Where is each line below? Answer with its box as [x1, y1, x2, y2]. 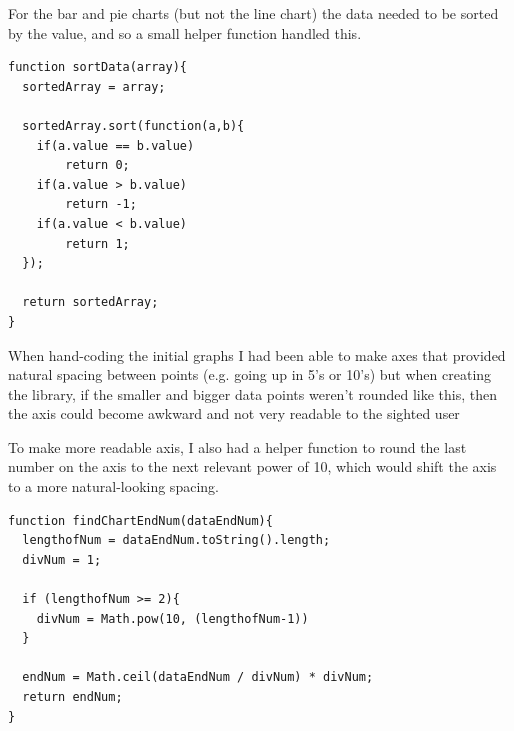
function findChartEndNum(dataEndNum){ [8, 513, 273, 528]
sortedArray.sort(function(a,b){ [22, 118, 245, 133]
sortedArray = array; [22, 79, 166, 94]
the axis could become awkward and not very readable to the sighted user [8, 403, 460, 424]
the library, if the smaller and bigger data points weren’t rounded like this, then [8, 383, 497, 404]
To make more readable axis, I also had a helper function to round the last [8, 436, 467, 457]
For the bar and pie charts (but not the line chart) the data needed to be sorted [8, 3, 499, 23]
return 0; [65, 158, 130, 173]
